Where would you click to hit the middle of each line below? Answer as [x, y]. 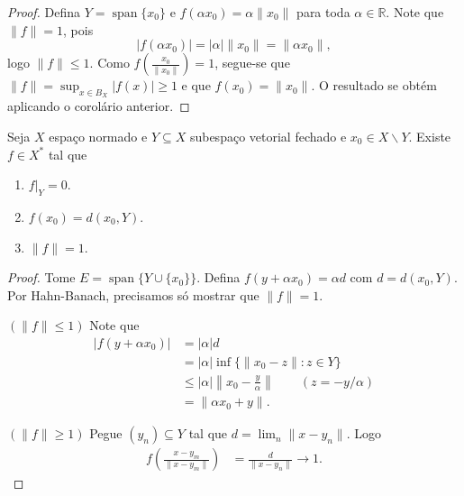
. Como [109, 63]
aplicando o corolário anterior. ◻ [99, 106]
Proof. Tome [41, 277]
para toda [323, 12]
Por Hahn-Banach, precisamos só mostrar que [133, 294]
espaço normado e [98, 136]
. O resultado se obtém [374, 85]
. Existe [430, 136]
